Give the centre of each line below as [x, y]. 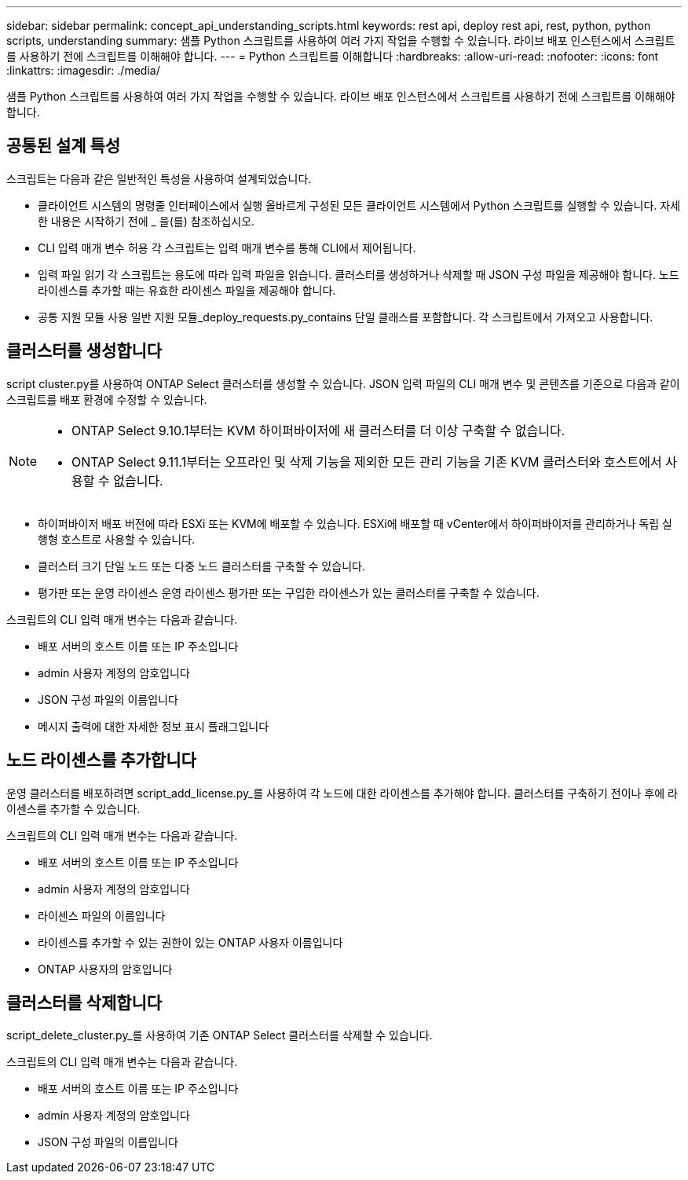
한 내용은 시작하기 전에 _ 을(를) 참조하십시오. [146, 221]
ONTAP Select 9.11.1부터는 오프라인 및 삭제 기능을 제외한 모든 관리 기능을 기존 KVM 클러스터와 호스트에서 [367, 462]
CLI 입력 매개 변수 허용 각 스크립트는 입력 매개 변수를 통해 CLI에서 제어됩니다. [227, 247]
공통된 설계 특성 [64, 146]
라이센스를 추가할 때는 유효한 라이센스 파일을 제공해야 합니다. [187, 290]
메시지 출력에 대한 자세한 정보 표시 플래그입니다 [154, 726]
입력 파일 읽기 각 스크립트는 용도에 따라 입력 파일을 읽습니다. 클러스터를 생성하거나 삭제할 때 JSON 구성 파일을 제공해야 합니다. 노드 [359, 274]
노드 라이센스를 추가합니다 [101, 760]
